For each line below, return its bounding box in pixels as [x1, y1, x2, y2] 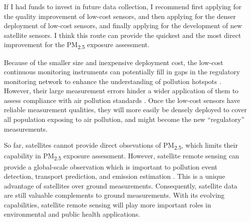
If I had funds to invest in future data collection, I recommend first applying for [4, 1, 242, 11]
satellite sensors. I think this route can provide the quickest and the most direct [4, 30, 241, 40]
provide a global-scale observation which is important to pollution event [4, 161, 218, 171]
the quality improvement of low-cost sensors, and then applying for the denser [4, 11, 236, 21]
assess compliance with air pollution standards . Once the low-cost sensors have [4, 95, 240, 105]
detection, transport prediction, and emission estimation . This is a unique [4, 171, 225, 181]
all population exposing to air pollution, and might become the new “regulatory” [4, 114, 245, 124]
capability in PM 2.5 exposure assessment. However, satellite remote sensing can [4, 151, 239, 162]
